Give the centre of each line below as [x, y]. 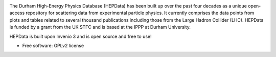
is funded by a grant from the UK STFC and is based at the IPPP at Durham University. [100, 27]
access [17, 13]
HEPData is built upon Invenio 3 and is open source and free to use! [80, 36]
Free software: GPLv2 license [53, 45]
